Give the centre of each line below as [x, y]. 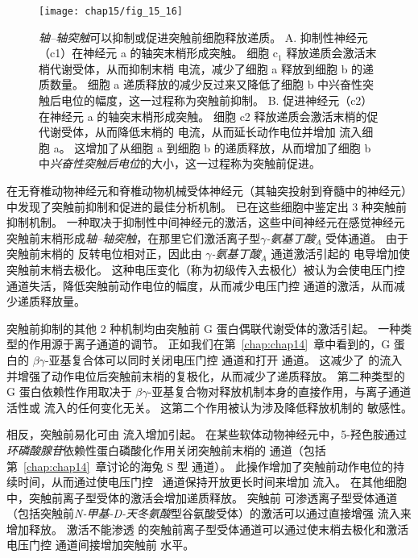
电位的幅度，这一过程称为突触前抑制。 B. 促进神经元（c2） [217, 100]
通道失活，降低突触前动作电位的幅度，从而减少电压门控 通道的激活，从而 [200, 285]
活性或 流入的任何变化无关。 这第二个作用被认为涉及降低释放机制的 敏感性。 [209, 407]
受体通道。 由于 [367, 237]
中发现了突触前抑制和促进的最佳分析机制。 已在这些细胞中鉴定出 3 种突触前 [207, 206]
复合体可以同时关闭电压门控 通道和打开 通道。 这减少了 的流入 [237, 359]
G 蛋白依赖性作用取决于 [69, 391]
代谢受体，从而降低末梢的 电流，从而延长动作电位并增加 [187, 132]
